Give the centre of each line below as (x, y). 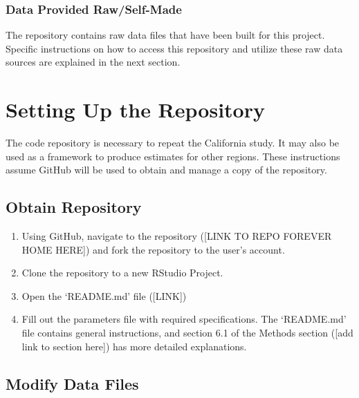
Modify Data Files (72, 383)
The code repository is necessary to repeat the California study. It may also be (173, 143)
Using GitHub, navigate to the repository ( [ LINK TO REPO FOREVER (177, 236)
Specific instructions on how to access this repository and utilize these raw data (174, 48)
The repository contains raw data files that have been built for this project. (165, 35)
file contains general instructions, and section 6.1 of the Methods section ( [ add (187, 333)
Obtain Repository (74, 207)
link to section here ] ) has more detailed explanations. (134, 346)
